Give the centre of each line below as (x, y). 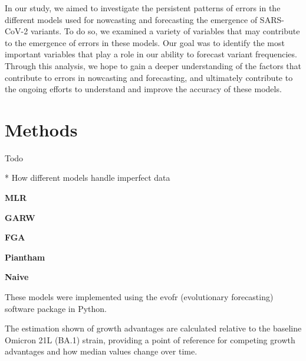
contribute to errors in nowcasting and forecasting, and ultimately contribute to (149, 77)
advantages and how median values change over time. (101, 351)
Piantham (25, 257)
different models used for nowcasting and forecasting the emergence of (131, 19)
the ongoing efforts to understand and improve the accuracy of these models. (143, 89)
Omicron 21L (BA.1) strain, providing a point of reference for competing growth (150, 339)
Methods (41, 129)
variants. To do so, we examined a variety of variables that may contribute (165, 31)
